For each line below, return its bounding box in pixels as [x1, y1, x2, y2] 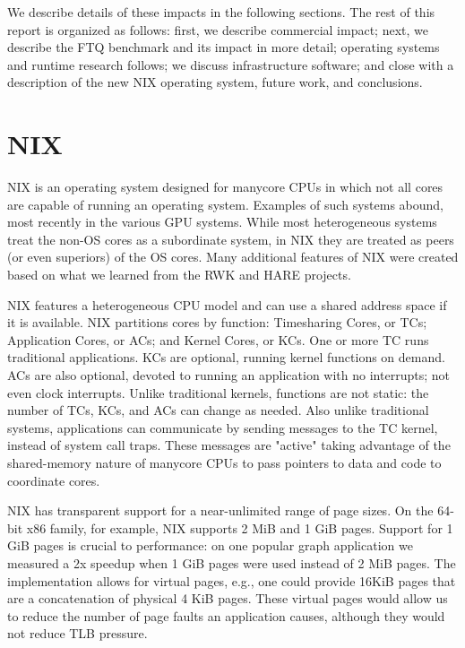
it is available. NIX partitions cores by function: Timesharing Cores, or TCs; [7, 313, 427, 332]
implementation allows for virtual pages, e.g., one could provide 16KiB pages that [7, 571, 456, 590]
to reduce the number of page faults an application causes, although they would [7, 606, 445, 625]
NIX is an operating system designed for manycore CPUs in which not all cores [7, 177, 443, 196]
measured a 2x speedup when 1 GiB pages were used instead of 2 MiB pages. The [7, 553, 456, 572]
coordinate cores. [7, 471, 100, 489]
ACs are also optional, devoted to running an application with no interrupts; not [7, 366, 450, 384]
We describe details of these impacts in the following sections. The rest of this [7, 3, 435, 21]
